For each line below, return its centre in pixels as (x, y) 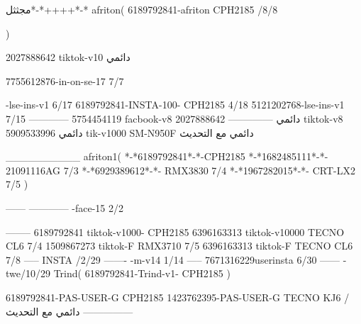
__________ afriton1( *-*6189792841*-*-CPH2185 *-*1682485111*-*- (167, 156)
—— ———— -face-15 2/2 (65, 207)
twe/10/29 (28, 273)
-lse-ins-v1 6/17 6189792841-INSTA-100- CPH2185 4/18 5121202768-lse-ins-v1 (175, 105)
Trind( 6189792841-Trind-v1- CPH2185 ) (142, 273)
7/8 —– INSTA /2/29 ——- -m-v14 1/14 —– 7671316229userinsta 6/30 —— (173, 259)
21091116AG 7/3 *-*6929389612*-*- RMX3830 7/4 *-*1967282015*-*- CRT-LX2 (180, 170)
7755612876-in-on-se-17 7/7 (65, 80)
